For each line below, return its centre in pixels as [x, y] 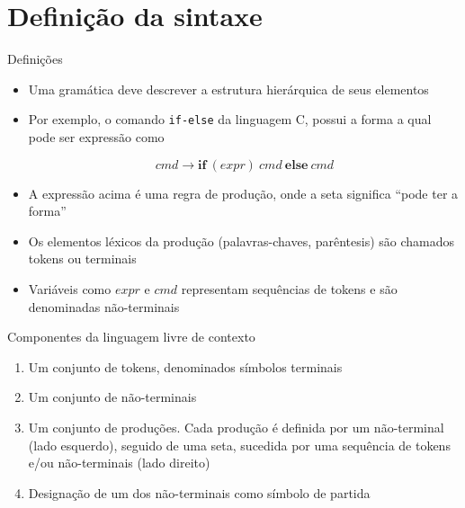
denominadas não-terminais [104, 306]
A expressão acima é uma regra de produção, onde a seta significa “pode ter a [243, 193]
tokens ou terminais [82, 258]
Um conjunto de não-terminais [112, 397]
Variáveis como [70, 288]
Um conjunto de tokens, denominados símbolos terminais [185, 366]
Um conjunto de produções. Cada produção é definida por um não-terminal [236, 427]
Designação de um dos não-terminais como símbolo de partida [199, 492]
